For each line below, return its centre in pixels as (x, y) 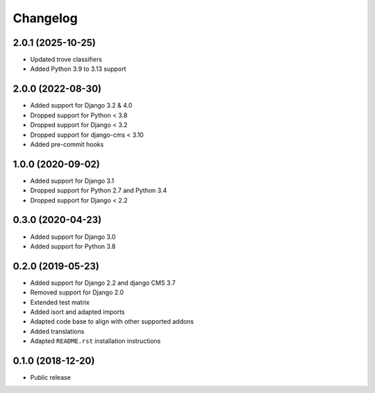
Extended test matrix (60, 302)
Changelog (45, 18)
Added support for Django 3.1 (72, 181)
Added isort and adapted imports (77, 312)
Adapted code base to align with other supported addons (112, 321)
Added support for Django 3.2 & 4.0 (81, 106)
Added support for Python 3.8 (73, 246)
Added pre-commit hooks (67, 144)
